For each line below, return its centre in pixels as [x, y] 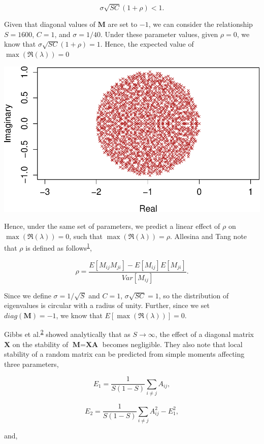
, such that [86, 236]
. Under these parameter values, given [159, 34]
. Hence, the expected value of [147, 44]
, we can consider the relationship [201, 24]
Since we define [28, 295]
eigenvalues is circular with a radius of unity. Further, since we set [107, 305]
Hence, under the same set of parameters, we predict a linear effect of [112, 226]
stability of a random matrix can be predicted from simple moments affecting [124, 354]
